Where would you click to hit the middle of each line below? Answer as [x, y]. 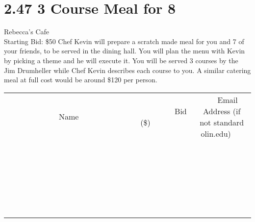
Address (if [222, 111]
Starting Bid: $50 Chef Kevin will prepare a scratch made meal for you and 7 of [124, 41]
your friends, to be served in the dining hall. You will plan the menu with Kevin [125, 51]
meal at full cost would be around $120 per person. [81, 80]
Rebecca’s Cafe [27, 32]
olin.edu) [216, 133]
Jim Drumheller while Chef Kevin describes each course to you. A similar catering [127, 70]
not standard [222, 122]
